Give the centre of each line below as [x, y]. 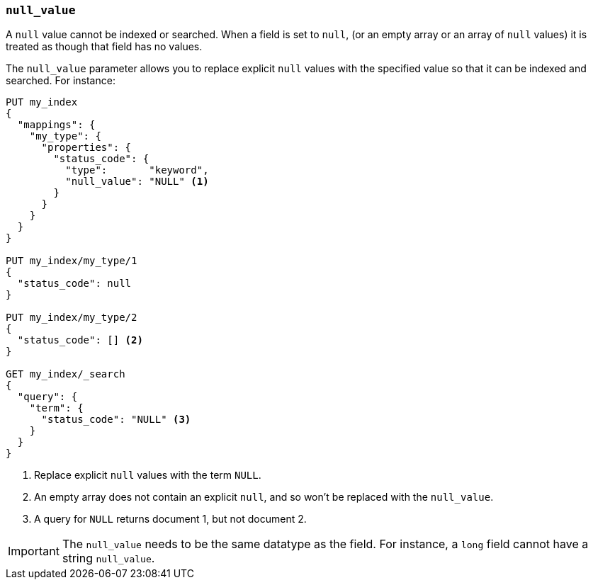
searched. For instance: [61, 81]
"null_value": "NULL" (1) [137, 182]
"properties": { [86, 148]
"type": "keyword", [137, 170]
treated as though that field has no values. [104, 47]
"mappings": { [56, 125]
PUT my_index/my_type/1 [72, 261]
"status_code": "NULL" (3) [116, 420]
